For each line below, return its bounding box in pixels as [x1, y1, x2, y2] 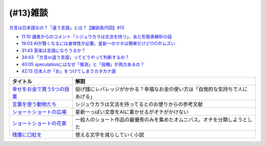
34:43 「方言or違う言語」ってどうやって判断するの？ [21, 54, 130, 60]
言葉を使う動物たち [12, 101, 57, 108]
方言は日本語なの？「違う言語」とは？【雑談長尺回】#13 [9, 25, 125, 31]
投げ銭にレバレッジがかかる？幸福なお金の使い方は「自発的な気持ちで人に [75, 86, 248, 93]
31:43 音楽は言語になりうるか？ [21, 47, 86, 53]
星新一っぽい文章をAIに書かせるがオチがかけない [75, 109, 189, 115]
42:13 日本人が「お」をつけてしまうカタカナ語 [21, 68, 116, 74]
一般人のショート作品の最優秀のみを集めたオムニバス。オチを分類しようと [75, 116, 248, 123]
